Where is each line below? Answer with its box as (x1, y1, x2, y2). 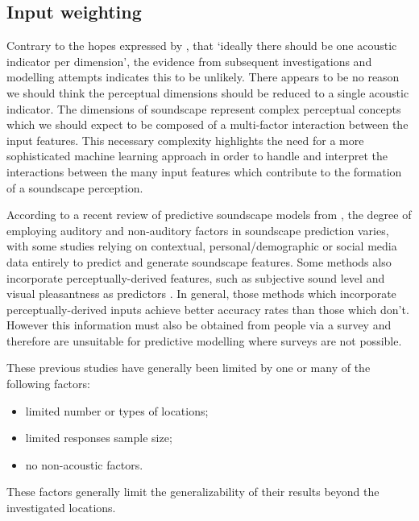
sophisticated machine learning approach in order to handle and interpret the (6, 147, 388, 164)
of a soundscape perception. (6, 179, 143, 196)
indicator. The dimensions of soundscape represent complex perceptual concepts (6, 100, 401, 117)
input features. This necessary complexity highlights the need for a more (6, 131, 364, 148)
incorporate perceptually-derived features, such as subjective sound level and (6, 269, 385, 286)
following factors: (6, 375, 90, 392)
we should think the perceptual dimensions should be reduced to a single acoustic (6, 84, 409, 101)
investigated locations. (6, 499, 116, 516)
